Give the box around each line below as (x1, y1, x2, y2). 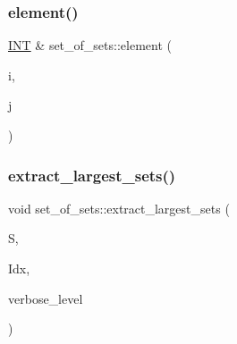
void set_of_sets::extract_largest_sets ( (8, 198, 230, 217)
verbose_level (8, 289, 83, 307)
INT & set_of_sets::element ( (8, 36, 172, 55)
